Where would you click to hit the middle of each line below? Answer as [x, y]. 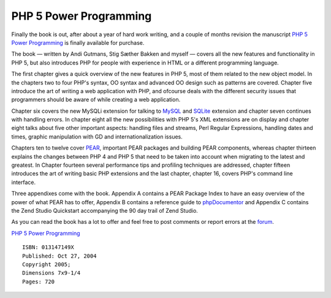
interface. [24, 182]
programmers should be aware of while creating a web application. [96, 100]
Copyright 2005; [47, 264]
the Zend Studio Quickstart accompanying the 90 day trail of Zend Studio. [105, 210]
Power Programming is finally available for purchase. [78, 42]
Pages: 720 [39, 281]
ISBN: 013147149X [48, 247]
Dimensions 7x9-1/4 [51, 273]
